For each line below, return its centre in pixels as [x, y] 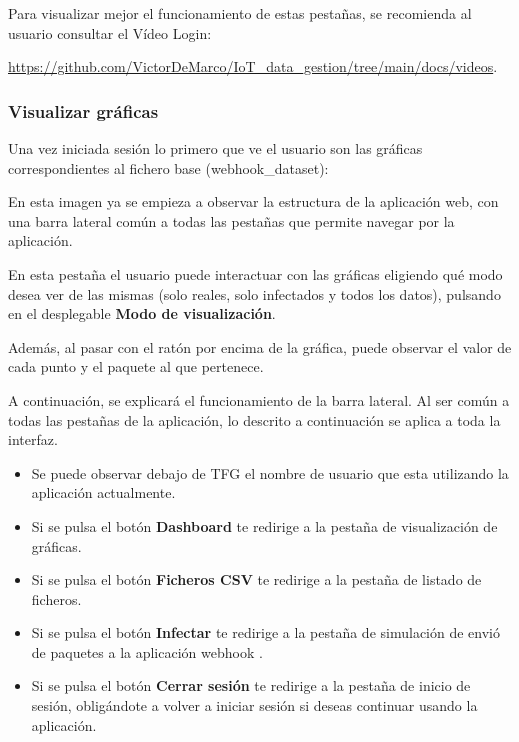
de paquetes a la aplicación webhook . [147, 651]
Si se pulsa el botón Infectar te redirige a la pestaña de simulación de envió [265, 632]
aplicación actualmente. [103, 492]
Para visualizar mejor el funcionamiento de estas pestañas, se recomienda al [240, 13]
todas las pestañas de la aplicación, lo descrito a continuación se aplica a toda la [254, 419]
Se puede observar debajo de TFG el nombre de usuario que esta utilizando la [270, 472]
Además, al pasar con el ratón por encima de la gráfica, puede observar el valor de [260, 346]
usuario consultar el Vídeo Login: [110, 32]
